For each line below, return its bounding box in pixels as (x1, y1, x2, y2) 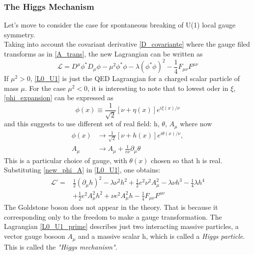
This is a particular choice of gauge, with (4, 155, 127, 165)
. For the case (25, 83, 66, 93)
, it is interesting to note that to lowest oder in (87, 83, 228, 93)
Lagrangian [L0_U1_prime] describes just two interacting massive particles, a (4, 221, 239, 231)
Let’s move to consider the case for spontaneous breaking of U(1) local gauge (4, 20, 236, 30)
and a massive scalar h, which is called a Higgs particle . (78, 231, 245, 241)
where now (180, 118, 212, 129)
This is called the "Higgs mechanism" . (4, 241, 117, 252)
